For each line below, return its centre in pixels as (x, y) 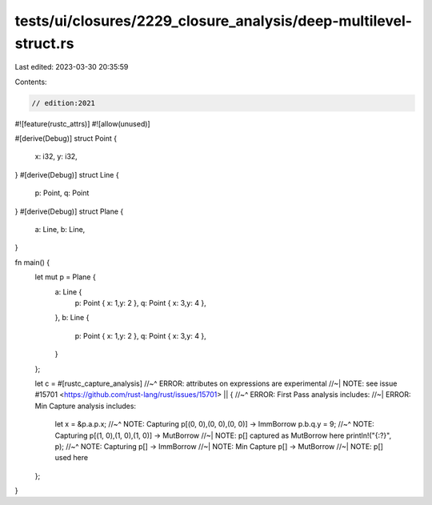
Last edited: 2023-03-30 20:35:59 (72, 67)
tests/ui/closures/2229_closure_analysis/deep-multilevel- (213, 21)
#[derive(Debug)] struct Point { (66, 138)
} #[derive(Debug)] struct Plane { (69, 211)
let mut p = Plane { (65, 277)
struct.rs (44, 43)
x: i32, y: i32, (56, 157)
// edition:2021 (64, 103)
